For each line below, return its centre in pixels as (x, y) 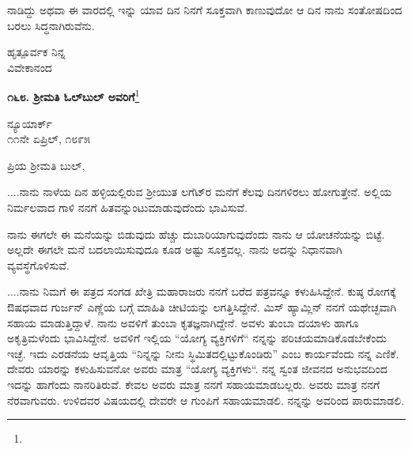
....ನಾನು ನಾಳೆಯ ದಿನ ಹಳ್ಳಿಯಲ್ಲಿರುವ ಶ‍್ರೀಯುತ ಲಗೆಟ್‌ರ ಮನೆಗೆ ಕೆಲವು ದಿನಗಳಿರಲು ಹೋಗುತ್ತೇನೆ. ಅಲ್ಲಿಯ (200, 192)
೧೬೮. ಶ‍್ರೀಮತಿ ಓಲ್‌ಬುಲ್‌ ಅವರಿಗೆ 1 (74, 96)
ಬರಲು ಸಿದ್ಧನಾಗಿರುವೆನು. (51, 25)
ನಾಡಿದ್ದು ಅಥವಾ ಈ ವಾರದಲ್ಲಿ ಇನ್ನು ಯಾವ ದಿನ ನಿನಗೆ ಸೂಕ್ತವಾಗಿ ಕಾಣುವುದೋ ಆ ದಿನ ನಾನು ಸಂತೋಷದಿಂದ (205, 9)
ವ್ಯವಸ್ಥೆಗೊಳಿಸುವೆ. (38, 264)
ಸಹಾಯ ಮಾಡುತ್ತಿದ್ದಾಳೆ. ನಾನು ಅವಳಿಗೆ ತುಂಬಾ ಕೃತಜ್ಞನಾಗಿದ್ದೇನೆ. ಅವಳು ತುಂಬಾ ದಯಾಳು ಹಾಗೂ (183, 322)
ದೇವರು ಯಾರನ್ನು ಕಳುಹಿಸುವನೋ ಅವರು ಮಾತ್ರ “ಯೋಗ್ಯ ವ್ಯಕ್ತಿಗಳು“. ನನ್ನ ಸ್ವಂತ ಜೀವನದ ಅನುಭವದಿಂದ (197, 369)
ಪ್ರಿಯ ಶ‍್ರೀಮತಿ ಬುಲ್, (46, 165)
